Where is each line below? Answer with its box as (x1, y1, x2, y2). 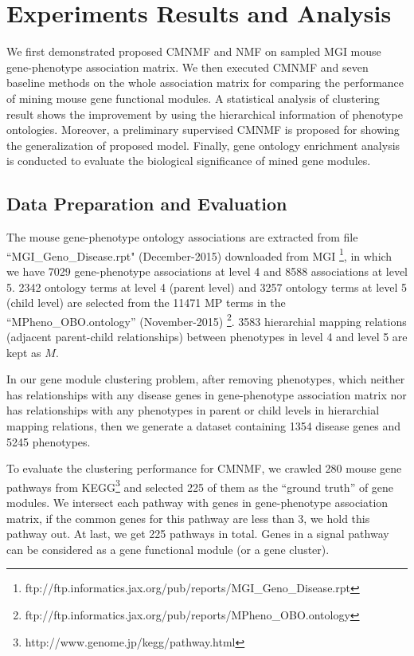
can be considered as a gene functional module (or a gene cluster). (6, 540, 330, 557)
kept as (6, 344, 41, 360)
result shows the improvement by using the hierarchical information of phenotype (6, 105, 403, 122)
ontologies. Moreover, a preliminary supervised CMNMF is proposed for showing (6, 121, 400, 138)
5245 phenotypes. (6, 433, 91, 450)
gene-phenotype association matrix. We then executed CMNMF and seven (6, 58, 369, 75)
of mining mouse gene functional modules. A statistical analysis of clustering (6, 89, 380, 106)
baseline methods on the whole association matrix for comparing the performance (6, 74, 404, 91)
